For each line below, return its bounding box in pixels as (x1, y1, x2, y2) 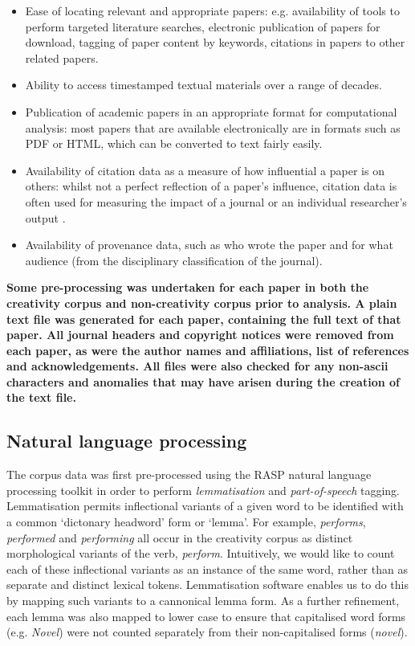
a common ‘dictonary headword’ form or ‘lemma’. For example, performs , (6, 513, 366, 530)
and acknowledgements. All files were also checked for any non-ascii (6, 358, 389, 374)
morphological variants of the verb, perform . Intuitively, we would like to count (6, 545, 395, 562)
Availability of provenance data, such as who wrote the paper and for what (25, 236, 393, 253)
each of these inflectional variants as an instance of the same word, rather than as (6, 560, 408, 577)
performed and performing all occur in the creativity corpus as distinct (6, 529, 353, 546)
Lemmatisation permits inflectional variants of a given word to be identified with (6, 497, 404, 514)
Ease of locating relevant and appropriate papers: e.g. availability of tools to (25, 2, 400, 18)
